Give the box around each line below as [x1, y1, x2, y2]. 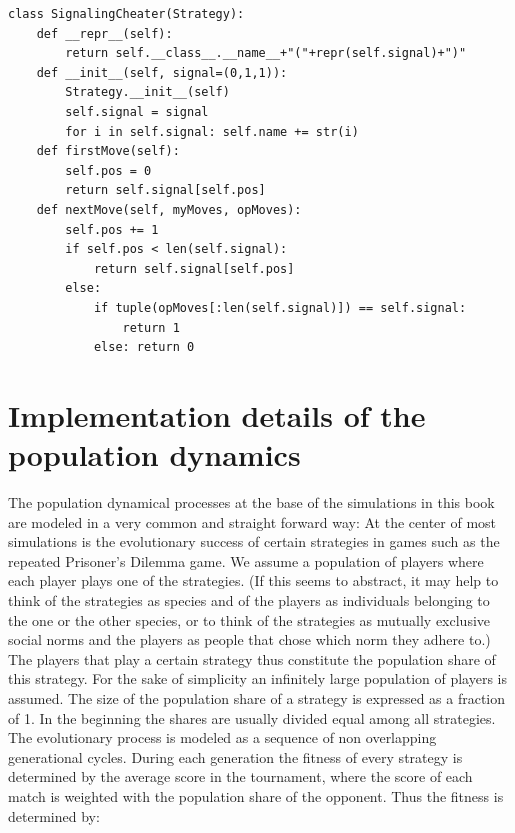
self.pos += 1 [65, 222, 159, 237]
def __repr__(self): [36, 26, 173, 41]
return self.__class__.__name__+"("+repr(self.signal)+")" [65, 46, 467, 61]
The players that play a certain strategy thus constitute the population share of [8, 648, 496, 669]
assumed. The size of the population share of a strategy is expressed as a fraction [8, 687, 506, 708]
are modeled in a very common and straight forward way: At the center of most [8, 511, 497, 532]
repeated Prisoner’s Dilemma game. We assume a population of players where [8, 550, 484, 571]
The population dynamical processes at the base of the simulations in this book [8, 492, 495, 512]
